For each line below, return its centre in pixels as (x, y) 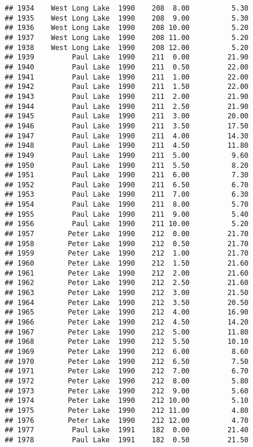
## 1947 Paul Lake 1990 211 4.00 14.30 (127, 136)
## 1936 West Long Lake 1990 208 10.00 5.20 (127, 28)
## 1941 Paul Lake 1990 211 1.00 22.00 (127, 77)
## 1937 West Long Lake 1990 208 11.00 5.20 (127, 37)
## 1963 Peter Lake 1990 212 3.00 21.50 (127, 293)
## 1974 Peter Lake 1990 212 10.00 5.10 (127, 401)
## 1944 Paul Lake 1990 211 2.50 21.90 (127, 106)
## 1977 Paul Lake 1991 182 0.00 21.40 (127, 430)
